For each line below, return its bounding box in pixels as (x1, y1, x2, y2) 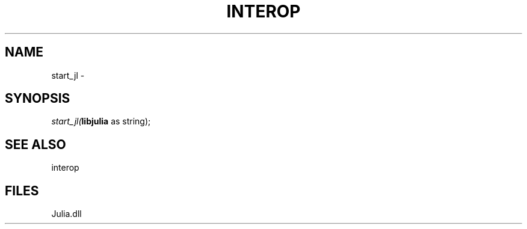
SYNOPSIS (5, 91, 70, 106)
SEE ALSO (5, 136, 66, 152)
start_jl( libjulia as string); (51, 116, 151, 127)
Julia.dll (51, 209, 82, 219)
